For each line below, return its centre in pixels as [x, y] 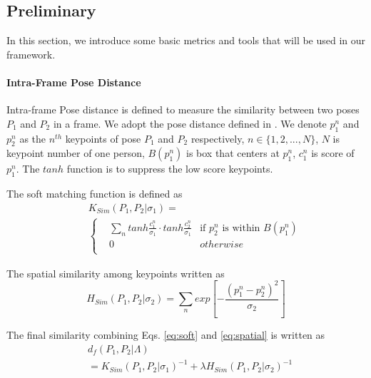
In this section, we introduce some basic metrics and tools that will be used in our [186, 40]
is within [241, 228]
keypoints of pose [103, 138]
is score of [333, 153]
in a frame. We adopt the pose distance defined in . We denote [190, 123]
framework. [31, 54]
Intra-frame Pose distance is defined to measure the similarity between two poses [183, 109]
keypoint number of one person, [76, 153]
